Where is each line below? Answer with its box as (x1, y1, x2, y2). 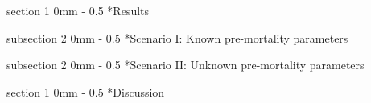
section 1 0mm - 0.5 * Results (6, 2, 150, 19)
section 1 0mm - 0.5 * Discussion (6, 83, 165, 100)
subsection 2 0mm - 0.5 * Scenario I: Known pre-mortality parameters (6, 29, 348, 46)
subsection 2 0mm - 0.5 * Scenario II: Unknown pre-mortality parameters (6, 56, 365, 73)
